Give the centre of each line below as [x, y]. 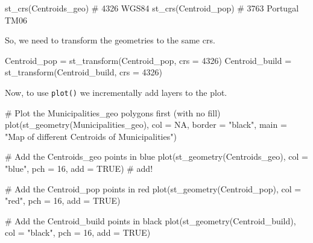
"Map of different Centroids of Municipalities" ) [91, 136]
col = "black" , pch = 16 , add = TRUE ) [78, 232]
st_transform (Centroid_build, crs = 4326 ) [84, 72]
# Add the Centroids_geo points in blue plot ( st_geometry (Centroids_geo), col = [156, 156]
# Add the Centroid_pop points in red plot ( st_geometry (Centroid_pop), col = [153, 188]
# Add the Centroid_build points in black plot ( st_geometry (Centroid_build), [150, 220]
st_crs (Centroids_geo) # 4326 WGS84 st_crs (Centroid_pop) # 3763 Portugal [152, 8]
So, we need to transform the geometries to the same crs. [110, 40]
